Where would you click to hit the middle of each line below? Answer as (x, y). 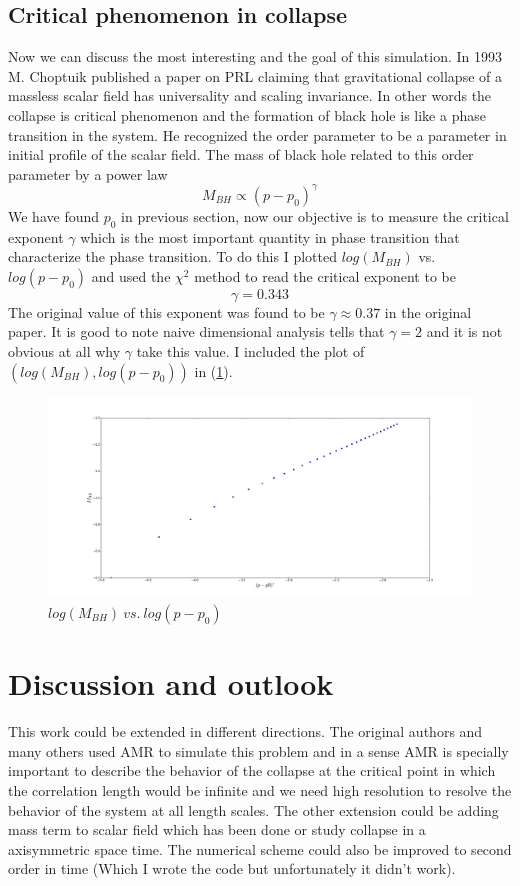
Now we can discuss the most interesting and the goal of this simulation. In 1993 (255, 56)
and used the (131, 275)
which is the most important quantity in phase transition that (270, 236)
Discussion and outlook (171, 683)
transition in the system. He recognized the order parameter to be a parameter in (257, 134)
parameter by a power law (88, 173)
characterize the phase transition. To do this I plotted (172, 256)
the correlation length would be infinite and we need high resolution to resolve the (260, 789)
